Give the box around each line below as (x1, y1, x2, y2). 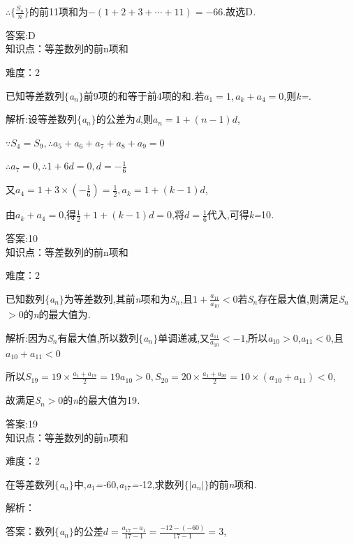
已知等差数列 (6, 88, 64, 103)
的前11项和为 (29, 4, 88, 18)
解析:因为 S (6, 330, 53, 345)
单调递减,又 (158, 330, 210, 345)
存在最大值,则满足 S (258, 291, 344, 305)
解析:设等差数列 (6, 112, 77, 126)
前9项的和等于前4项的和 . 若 (83, 88, 205, 103)
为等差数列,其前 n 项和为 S (64, 291, 176, 305)
